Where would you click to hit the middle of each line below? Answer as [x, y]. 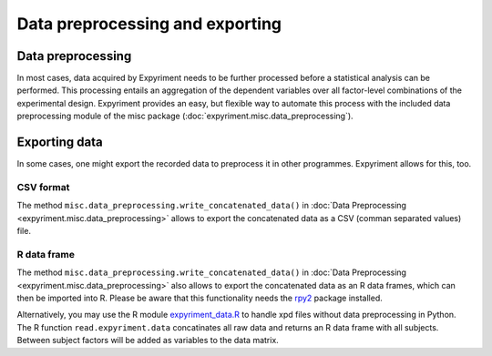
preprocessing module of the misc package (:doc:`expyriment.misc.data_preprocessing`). [185, 116]
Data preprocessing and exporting [149, 24]
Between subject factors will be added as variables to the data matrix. [148, 341]
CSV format [43, 187]
